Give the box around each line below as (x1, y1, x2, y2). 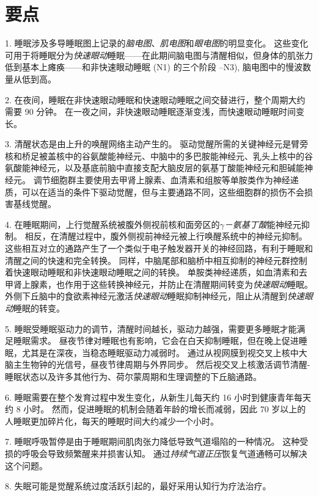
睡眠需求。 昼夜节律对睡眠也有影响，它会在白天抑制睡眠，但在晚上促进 (13, 334, 299, 347)
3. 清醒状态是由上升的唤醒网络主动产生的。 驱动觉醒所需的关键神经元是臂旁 (5, 137, 309, 150)
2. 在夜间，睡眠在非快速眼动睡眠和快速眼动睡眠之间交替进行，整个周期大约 (5, 93, 306, 106)
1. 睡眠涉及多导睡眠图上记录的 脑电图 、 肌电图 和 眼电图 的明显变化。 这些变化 (5, 37, 309, 49)
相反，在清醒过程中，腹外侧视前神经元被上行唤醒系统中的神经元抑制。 (24, 230, 307, 243)
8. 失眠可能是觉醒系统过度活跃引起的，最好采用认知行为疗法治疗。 (5, 480, 271, 492)
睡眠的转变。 (13, 302, 65, 314)
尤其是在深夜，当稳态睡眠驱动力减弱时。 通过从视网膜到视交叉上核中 (21, 346, 299, 359)
